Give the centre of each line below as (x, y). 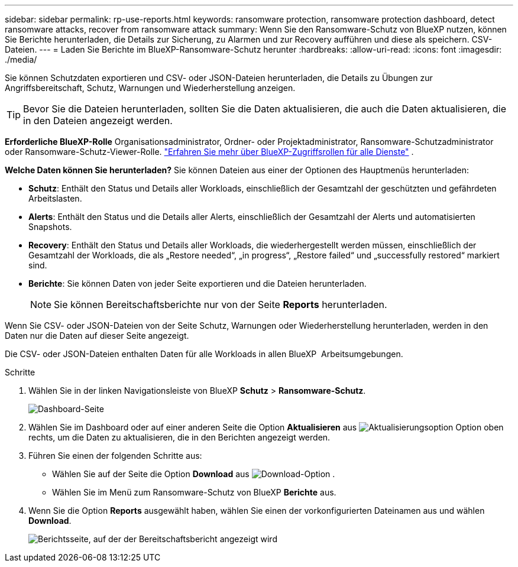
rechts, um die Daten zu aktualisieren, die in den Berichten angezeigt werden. (179, 437)
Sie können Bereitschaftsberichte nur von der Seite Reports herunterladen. (221, 304)
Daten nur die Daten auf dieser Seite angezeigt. (97, 336)
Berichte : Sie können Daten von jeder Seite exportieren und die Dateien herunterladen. (198, 283)
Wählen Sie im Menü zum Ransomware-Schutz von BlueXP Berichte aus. (194, 492)
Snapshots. (50, 227)
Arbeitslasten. (55, 198)
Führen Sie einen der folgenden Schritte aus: (115, 456)
